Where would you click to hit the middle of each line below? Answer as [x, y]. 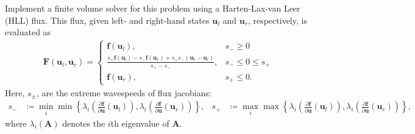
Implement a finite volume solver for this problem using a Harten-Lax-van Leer [153, 8]
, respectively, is [277, 20]
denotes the [84, 123]
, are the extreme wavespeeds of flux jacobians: [124, 92]
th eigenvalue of [140, 123]
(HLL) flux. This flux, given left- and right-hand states [107, 20]
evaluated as [28, 32]
